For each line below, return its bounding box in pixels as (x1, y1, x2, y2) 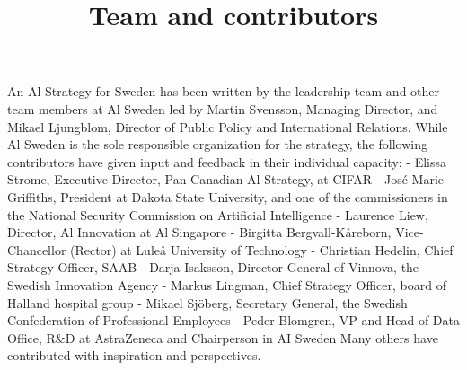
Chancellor (7, 240, 66, 259)
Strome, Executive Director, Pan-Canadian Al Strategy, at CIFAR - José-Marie (7, 170, 444, 189)
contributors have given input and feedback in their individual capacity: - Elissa (7, 152, 447, 171)
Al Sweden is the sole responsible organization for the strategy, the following (7, 135, 427, 154)
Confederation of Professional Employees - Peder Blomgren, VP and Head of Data (7, 311, 460, 330)
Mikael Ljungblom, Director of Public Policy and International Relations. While (7, 117, 448, 136)
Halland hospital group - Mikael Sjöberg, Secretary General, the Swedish (7, 293, 408, 312)
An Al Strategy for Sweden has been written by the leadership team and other (7, 82, 440, 101)
